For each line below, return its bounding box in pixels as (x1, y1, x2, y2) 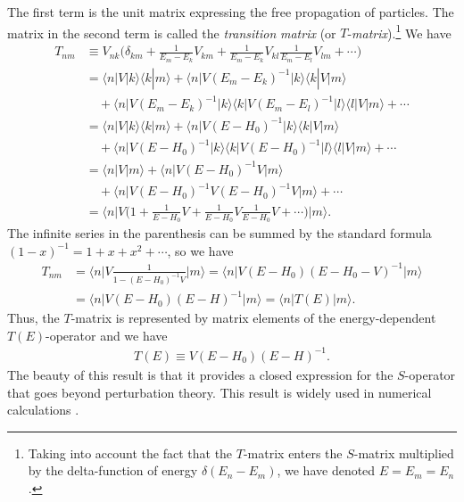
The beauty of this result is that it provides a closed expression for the (7, 365, 394, 383)
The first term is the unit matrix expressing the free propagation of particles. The (7, 3, 454, 21)
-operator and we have (46, 325, 168, 344)
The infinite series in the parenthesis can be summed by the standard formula (7, 224, 432, 243)
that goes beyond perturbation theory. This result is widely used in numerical (7, 383, 432, 401)
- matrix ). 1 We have (347, 21, 452, 42)
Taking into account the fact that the (28, 443, 233, 462)
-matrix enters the (243, 443, 343, 462)
